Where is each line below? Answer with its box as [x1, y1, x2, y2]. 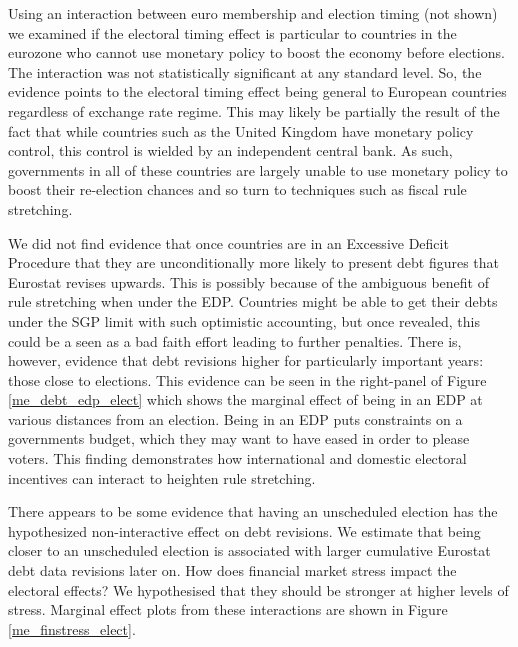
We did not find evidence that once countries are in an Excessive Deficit [8, 232, 449, 253]
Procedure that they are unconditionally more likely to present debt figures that [8, 252, 500, 273]
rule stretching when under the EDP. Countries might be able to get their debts [8, 291, 498, 312]
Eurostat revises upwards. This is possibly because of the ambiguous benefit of [8, 271, 489, 292]
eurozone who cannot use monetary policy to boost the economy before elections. [8, 42, 505, 63]
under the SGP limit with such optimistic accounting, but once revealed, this [8, 310, 480, 331]
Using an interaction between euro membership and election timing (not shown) [8, 3, 498, 23]
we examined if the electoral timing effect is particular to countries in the [8, 22, 457, 43]
